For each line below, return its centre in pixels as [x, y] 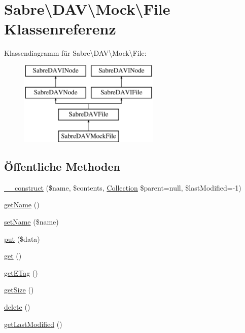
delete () [17, 307]
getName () [22, 205]
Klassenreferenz [60, 29]
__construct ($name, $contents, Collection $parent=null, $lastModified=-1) [123, 187]
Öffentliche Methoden [62, 166]
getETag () [21, 272]
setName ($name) [31, 222]
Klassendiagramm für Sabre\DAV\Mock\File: [75, 53]
